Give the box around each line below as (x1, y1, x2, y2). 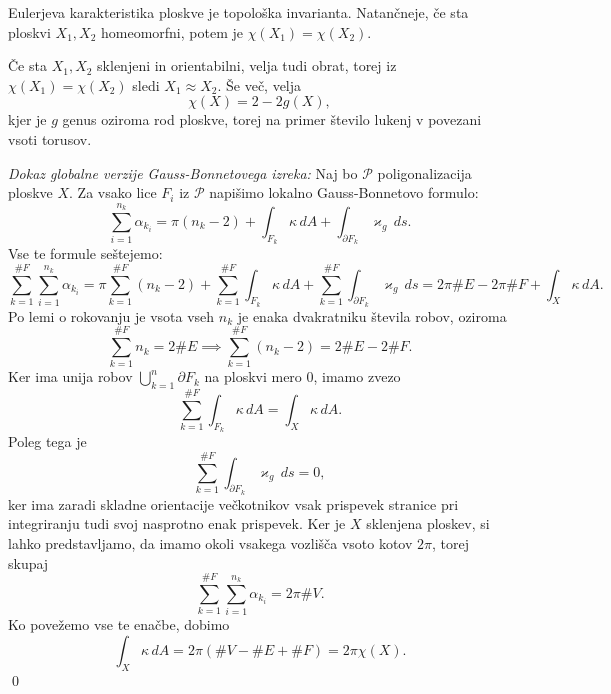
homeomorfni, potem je (100, 21, 243, 42)
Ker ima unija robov (8, 366, 133, 387)
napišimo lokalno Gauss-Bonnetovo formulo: (209, 182, 479, 203)
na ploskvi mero (204, 366, 302, 387)
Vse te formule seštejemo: (8, 243, 163, 264)
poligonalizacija (377, 162, 472, 183)
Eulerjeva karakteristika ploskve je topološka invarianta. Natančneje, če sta (8, 2, 469, 22)
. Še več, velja (217, 74, 302, 95)
